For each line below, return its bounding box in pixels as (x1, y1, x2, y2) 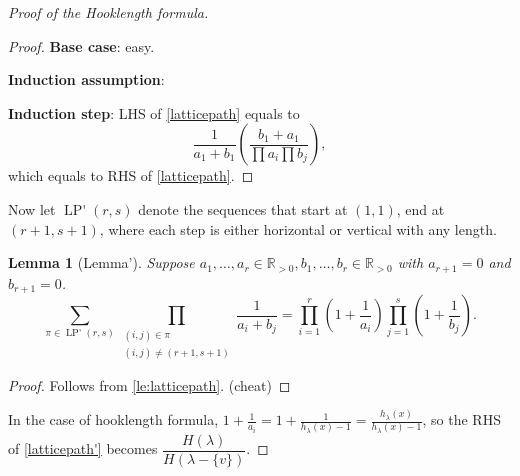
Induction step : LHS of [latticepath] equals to (8, 102, 300, 123)
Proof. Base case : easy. (8, 35, 155, 56)
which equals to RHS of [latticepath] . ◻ (8, 165, 254, 186)
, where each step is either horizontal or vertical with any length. (99, 218, 497, 239)
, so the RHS (422, 409, 501, 430)
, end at (396, 198, 445, 219)
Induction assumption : (8, 69, 165, 90)
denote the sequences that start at (138, 198, 348, 219)
